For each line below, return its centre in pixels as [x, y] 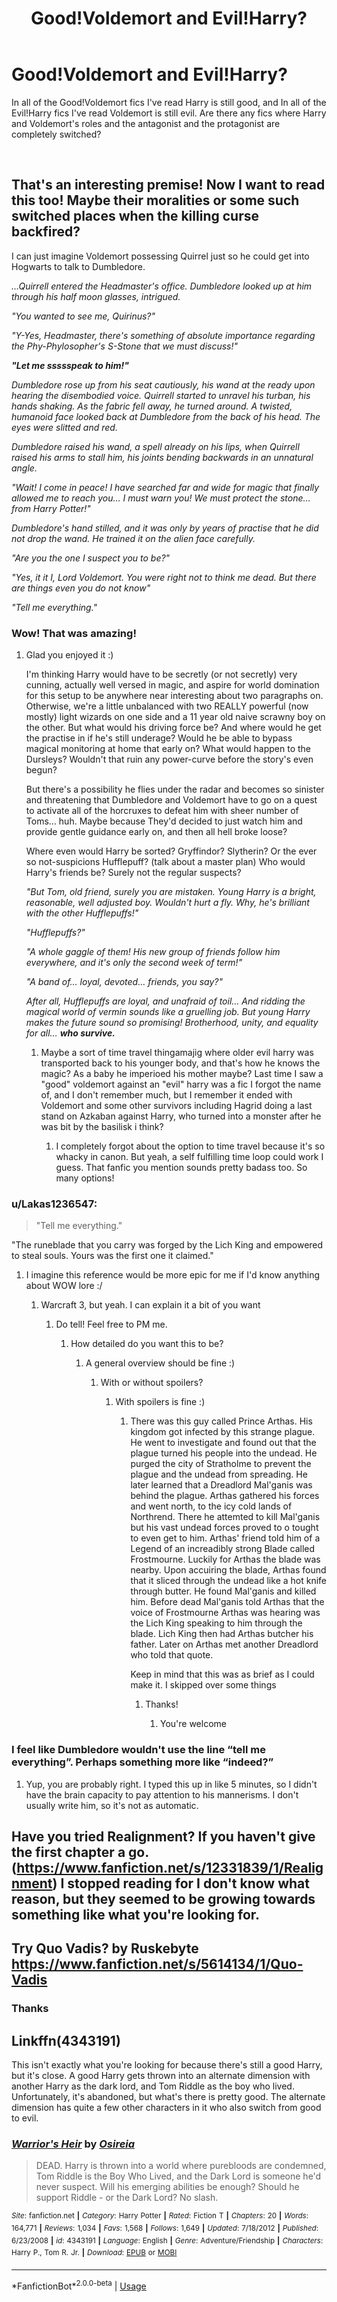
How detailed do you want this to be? [147, 1344]
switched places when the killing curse [135, 216]
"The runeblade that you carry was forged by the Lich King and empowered [167, 1245]
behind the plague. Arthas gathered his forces [225, 1496]
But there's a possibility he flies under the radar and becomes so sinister [175, 789]
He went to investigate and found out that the [223, 1443]
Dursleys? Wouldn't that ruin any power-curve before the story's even [169, 759]
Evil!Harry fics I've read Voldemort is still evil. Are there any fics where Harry [169, 113]
